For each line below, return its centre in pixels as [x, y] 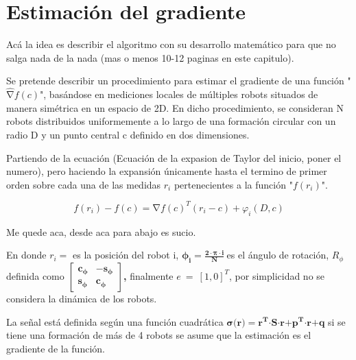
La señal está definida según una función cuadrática [115, 321]
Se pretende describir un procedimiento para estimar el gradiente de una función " [179, 81]
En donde [26, 255]
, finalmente [149, 275]
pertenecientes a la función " [233, 184]
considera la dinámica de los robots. [82, 298]
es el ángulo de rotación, [278, 255]
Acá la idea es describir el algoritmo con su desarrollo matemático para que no [171, 44]
